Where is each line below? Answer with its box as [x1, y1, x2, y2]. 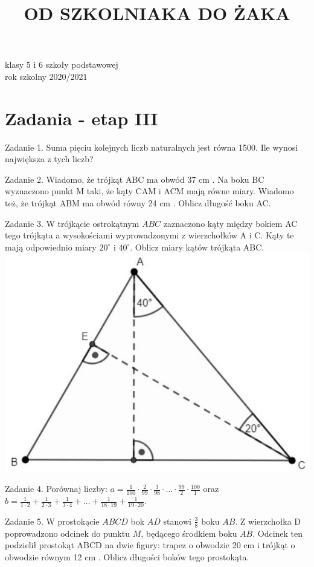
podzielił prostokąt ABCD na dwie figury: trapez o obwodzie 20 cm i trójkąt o [5, 539, 295, 551]
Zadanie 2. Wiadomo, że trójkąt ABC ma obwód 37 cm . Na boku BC [5, 172, 264, 185]
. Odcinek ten [252, 526, 303, 539]
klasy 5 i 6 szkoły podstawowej [5, 58, 118, 71]
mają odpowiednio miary [5, 240, 97, 253]
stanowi [163, 514, 191, 527]
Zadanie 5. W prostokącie [5, 514, 100, 527]
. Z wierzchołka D [235, 514, 301, 527]
